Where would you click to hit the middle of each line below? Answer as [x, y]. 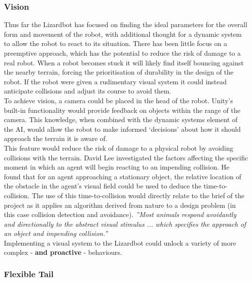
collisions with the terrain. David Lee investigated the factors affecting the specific [126, 157]
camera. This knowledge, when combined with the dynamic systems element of [121, 119]
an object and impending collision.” [56, 233]
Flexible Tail [29, 273]
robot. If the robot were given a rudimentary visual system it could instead [115, 81]
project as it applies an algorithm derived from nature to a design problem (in [120, 205]
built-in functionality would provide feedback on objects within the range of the [122, 110]
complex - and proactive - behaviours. [63, 252]
